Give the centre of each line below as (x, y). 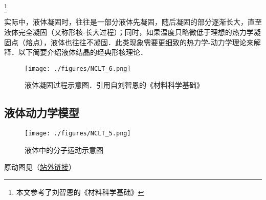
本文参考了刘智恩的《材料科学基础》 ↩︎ (80, 192)
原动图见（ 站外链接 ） (40, 167)
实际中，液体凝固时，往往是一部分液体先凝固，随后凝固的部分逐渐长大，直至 (133, 22)
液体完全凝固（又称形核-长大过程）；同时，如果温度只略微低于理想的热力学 (129, 32)
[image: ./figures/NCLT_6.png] (78, 68)
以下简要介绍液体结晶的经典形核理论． (83, 52)
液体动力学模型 (42, 113)
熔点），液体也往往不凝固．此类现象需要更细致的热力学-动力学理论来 (139, 42)
